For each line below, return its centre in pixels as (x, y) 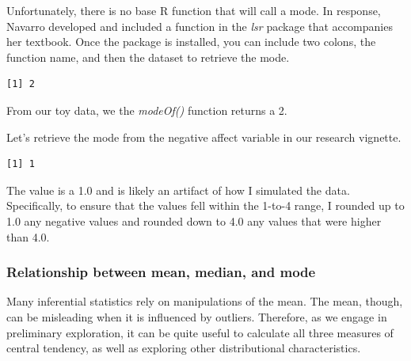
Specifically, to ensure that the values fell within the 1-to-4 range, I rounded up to (205, 205)
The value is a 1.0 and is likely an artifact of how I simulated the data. (178, 190)
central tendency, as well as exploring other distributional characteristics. (184, 348)
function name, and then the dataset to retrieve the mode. (148, 57)
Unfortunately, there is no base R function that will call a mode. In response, (194, 10)
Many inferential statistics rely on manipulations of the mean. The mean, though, (205, 301)
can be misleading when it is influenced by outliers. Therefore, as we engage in (197, 316)
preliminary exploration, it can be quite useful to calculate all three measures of (200, 332)
